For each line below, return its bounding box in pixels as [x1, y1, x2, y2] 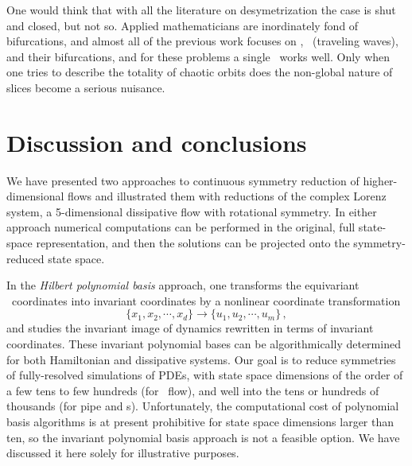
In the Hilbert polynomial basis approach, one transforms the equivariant [6, 277, 360, 293]
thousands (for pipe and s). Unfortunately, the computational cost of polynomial [6, 398, 399, 414]
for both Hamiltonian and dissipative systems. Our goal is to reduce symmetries [6, 351, 396, 367]
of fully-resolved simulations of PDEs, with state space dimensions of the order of [6, 367, 403, 383]
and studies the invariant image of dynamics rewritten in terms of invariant [6, 320, 374, 336]
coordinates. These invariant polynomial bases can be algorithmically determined [6, 336, 401, 352]
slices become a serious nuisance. [6, 79, 165, 95]
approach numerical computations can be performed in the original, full [6, 219, 356, 235]
